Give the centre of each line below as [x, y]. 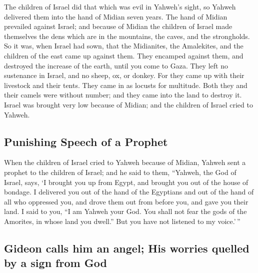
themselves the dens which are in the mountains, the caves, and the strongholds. [127, 36]
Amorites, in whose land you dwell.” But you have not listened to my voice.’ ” [122, 221]
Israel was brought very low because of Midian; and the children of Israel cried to [128, 104]
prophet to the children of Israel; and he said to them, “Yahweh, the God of [120, 172]
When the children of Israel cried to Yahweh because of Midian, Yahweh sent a [125, 162]
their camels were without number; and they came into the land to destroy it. [123, 95]
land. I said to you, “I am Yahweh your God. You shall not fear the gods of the [125, 211]
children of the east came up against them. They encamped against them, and [124, 55]
